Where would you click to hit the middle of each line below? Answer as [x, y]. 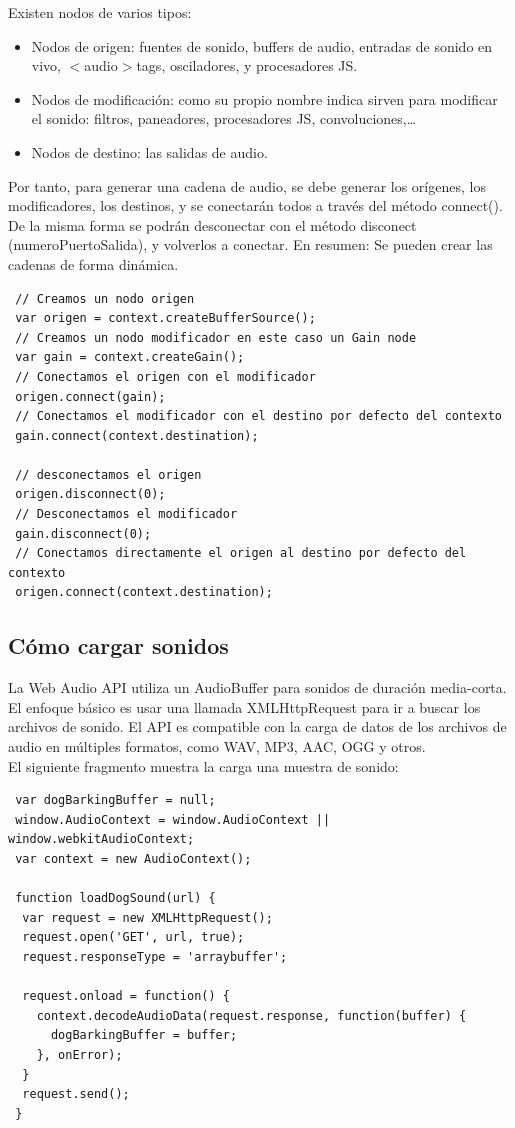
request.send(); [76, 1094]
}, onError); [79, 1054]
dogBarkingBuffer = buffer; [144, 1035]
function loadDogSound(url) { [115, 898]
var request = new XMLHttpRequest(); [147, 917]
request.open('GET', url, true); [133, 937]
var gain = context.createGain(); [130, 357]
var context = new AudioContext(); [133, 858]
